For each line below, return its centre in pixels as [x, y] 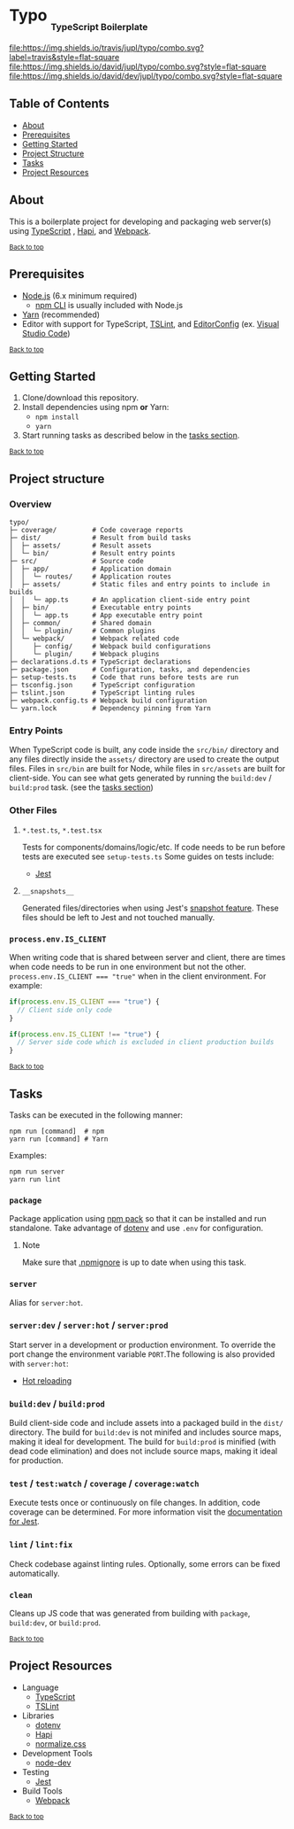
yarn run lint [35, 1179]
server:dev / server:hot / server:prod [89, 1325]
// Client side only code [65, 1010]
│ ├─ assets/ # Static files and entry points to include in [140, 585]
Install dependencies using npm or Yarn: [95, 407]
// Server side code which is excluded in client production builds [146, 1042]
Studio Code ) [46, 333]
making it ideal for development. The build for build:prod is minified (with [143, 1442]
